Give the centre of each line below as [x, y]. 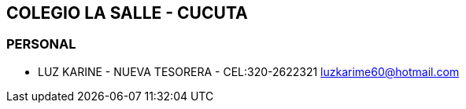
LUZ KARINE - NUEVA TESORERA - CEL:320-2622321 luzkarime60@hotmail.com [249, 71]
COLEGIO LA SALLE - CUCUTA [127, 13]
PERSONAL [41, 44]
